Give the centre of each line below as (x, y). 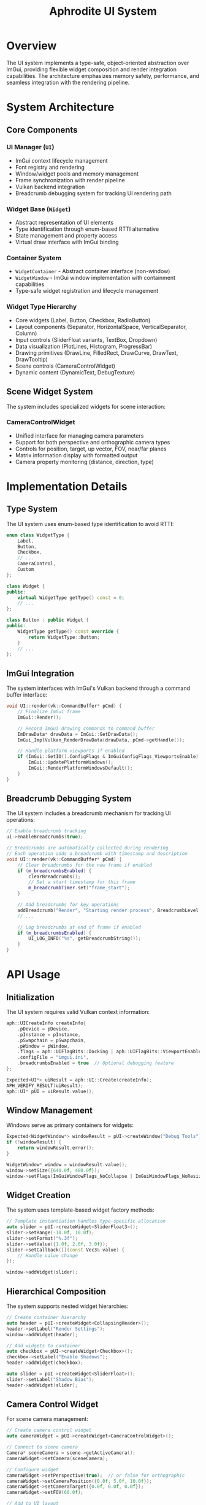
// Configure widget (33, 1469)
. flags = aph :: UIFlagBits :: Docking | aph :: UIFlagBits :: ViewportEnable (109, 1052)
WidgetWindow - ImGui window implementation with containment (95, 278)
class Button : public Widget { (48, 620)
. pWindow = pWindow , (44, 1046)
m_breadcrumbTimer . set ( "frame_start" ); (79, 888)
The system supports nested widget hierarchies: (67, 1306)
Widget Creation (38, 1195)
